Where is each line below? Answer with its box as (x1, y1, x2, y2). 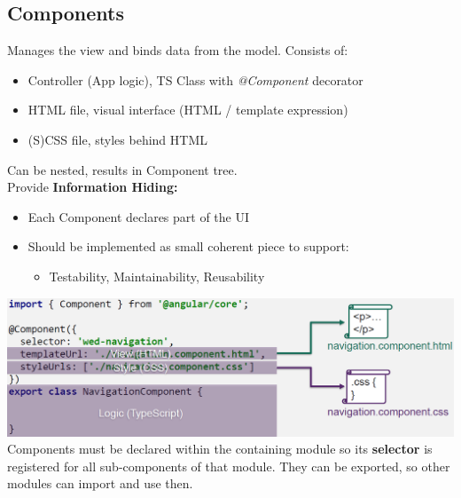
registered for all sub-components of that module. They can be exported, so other (7, 456, 450, 475)
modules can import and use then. (7, 474, 193, 493)
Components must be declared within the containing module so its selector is (7, 439, 433, 458)
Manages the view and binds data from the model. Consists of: (7, 41, 348, 59)
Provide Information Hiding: (7, 178, 178, 196)
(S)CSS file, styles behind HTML (27, 130, 207, 148)
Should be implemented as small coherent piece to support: (27, 237, 349, 256)
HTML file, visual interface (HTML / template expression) (27, 100, 348, 119)
